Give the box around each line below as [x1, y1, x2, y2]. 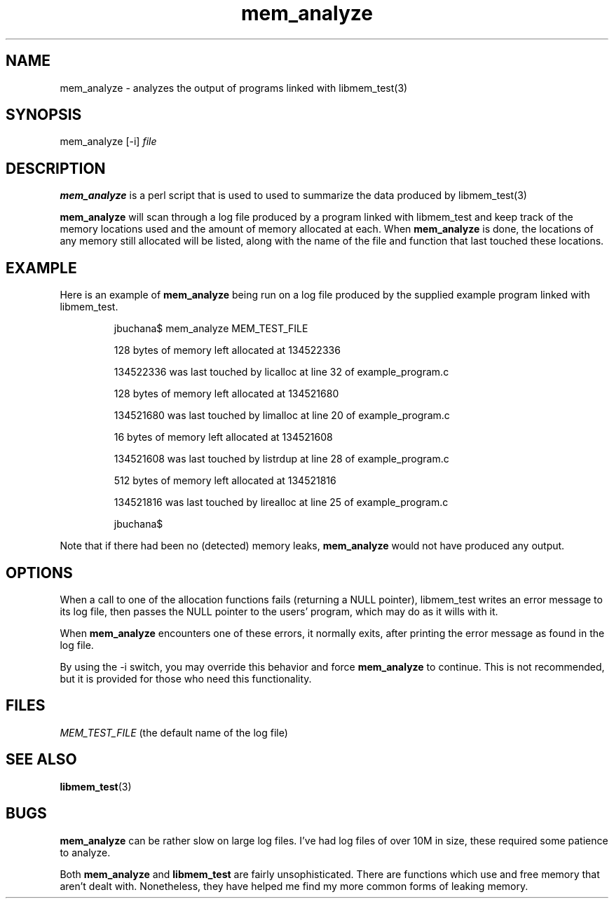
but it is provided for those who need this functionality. [60, 672, 312, 685]
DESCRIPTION [6, 159, 106, 177]
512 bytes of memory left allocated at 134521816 [114, 474, 336, 487]
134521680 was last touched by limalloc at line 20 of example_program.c [114, 409, 450, 422]
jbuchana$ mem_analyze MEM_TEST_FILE [114, 322, 308, 335]
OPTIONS [6, 563, 73, 582]
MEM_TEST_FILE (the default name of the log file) [60, 726, 288, 739]
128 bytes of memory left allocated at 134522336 [114, 344, 341, 357]
